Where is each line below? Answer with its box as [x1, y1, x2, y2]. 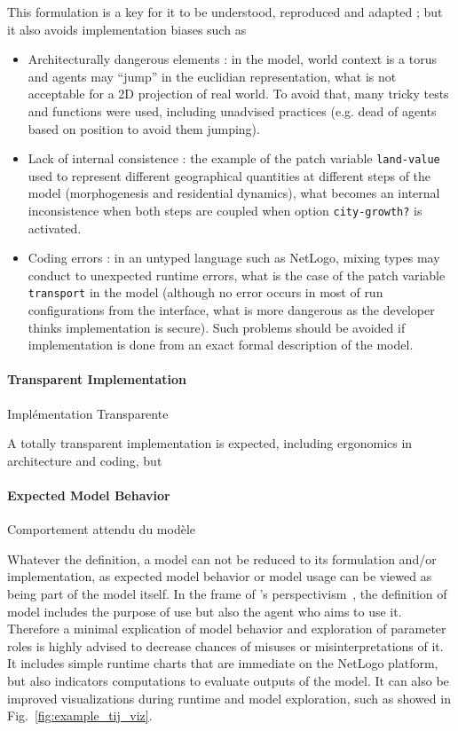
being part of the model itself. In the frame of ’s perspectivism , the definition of [7, 585, 447, 603]
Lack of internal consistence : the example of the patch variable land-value [28, 149, 440, 168]
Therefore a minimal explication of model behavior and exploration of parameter [7, 619, 446, 638]
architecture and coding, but [7, 451, 162, 469]
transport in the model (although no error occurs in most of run [28, 283, 383, 302]
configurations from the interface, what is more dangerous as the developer [28, 301, 435, 319]
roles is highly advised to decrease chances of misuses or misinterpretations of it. [7, 636, 444, 655]
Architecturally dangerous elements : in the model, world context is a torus [28, 50, 437, 68]
